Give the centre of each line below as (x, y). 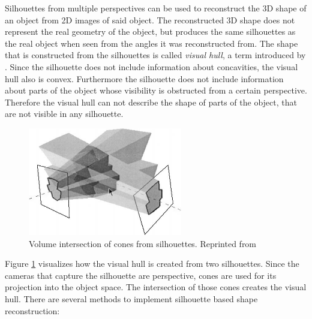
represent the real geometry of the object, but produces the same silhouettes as (150, 31)
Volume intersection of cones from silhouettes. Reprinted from (143, 243)
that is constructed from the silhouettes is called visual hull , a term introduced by (155, 55)
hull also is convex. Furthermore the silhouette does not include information (144, 78)
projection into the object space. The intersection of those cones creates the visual (156, 287)
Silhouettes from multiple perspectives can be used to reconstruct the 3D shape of (156, 8)
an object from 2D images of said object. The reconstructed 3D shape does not (150, 19)
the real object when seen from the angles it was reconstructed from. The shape (151, 43)
